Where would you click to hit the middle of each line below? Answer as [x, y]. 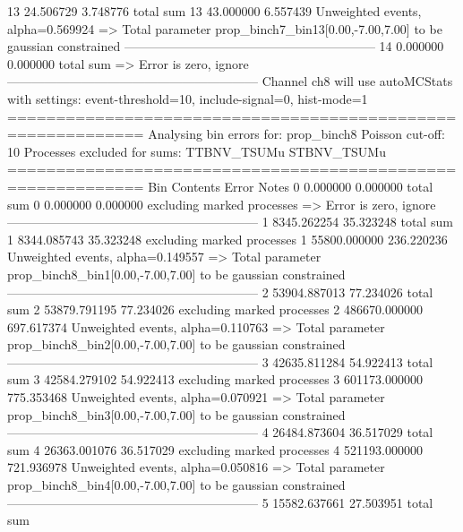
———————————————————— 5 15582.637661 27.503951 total [220, 502]
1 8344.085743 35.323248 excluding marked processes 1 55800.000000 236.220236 [227, 239]
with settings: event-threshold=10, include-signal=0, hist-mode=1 [188, 98]
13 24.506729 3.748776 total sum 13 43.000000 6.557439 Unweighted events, [214, 11]
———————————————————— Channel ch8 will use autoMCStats [230, 81]
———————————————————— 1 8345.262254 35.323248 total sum [230, 222]
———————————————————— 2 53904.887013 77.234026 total [220, 292]
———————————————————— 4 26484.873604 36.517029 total [220, 432]
